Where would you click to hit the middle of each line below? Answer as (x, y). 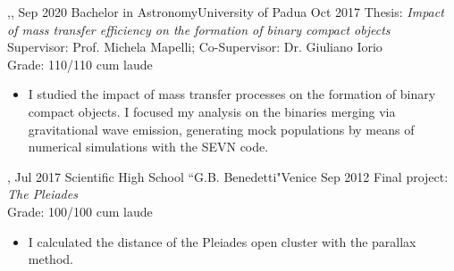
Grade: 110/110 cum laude (80, 64)
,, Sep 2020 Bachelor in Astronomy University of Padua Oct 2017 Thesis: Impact (226, 12)
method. (50, 259)
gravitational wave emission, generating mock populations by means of (221, 129)
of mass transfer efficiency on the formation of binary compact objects (199, 29)
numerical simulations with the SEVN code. (148, 147)
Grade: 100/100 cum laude (80, 211)
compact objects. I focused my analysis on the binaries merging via (212, 111)
